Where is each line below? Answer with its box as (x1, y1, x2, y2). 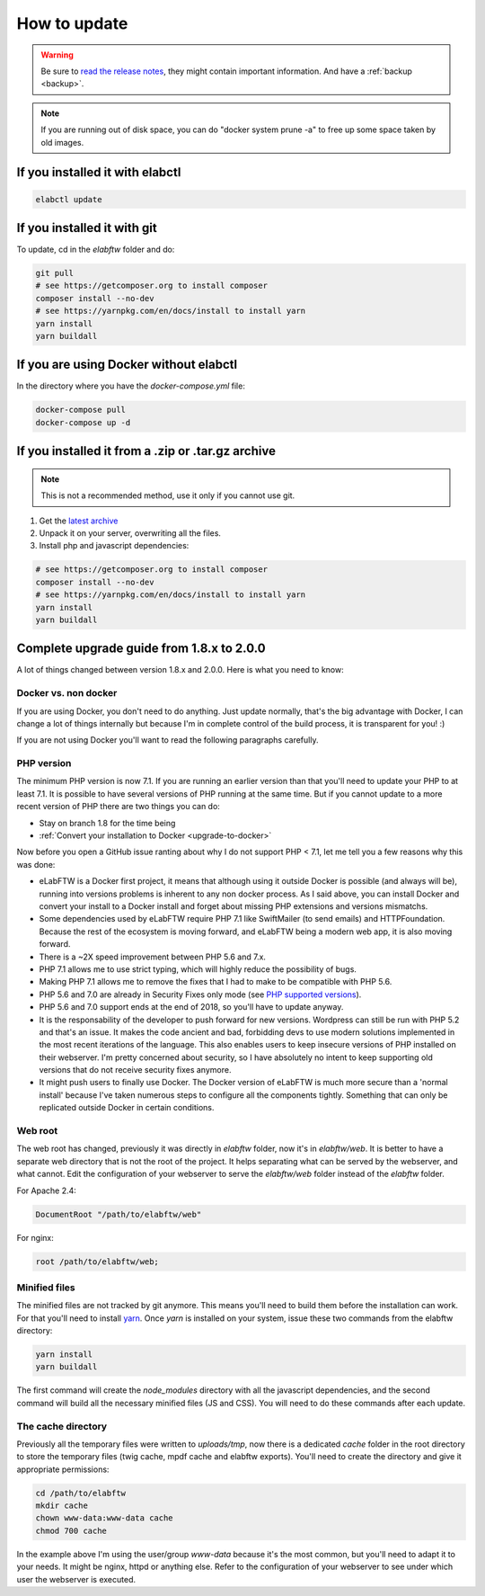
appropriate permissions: (16, 1464, 110, 1475)
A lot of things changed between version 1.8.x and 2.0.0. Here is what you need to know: (16, 664, 345, 675)
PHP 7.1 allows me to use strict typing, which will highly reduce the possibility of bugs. (39, 963, 357, 975)
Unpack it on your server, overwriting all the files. (39, 527, 222, 539)
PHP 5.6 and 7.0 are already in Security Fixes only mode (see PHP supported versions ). (39, 989, 362, 1000)
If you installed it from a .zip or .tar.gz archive (16, 443, 276, 459)
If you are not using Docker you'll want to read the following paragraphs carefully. (16, 735, 319, 745)
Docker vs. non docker (16, 687, 118, 700)
